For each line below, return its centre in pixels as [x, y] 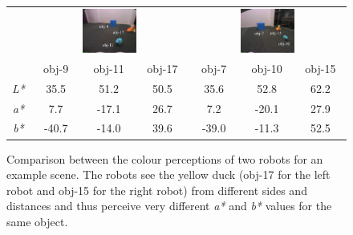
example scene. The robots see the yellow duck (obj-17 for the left [168, 174]
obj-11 [109, 68]
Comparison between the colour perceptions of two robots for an [165, 158]
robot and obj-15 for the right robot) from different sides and [157, 190]
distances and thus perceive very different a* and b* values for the [169, 206]
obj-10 [267, 68]
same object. [37, 221]
